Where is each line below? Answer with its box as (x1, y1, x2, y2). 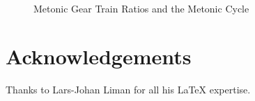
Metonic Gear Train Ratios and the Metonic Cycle (33, 1, 249, 15)
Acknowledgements (6, 42, 192, 70)
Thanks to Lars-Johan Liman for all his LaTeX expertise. (6, 82, 251, 96)
